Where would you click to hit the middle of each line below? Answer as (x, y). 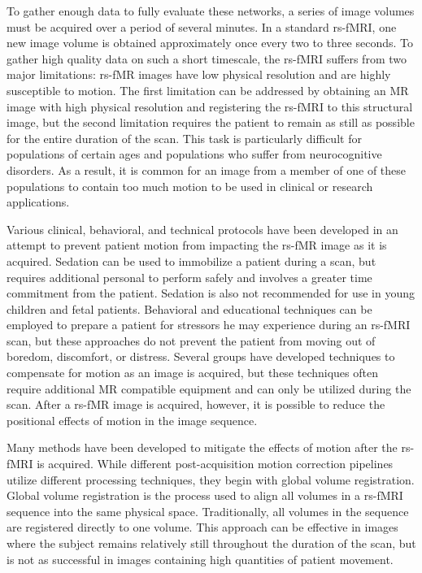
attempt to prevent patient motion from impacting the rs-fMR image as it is (197, 245)
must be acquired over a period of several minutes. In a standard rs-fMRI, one (202, 26)
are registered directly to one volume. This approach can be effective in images (202, 527)
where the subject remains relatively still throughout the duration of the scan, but (211, 543)
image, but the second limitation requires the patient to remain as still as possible (211, 122)
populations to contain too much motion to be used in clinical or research (190, 186)
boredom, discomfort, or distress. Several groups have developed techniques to (201, 356)
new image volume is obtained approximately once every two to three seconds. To (210, 43)
